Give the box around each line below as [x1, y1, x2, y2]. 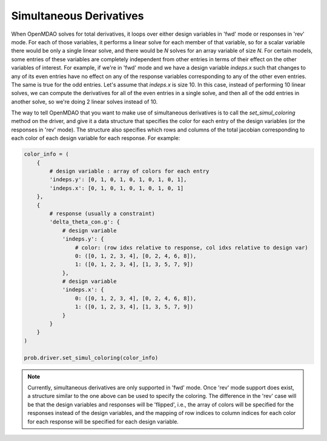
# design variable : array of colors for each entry [49, 168, 210, 174]
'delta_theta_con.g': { [49, 219, 121, 225]
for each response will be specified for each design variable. [27, 418, 179, 425]
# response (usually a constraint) [49, 210, 156, 217]
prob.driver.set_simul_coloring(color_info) [24, 354, 159, 361]
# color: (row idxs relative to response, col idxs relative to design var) [74, 244, 308, 251]
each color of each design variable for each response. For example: [11, 134, 180, 142]
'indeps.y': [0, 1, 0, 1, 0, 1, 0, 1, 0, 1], [49, 176, 187, 183]
